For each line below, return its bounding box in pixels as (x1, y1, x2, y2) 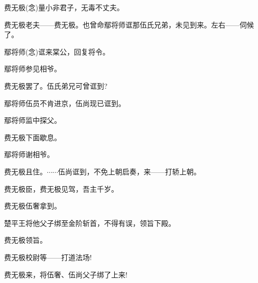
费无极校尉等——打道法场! (4, 251, 92, 262)
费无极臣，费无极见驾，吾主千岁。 (4, 183, 118, 194)
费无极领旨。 (4, 235, 47, 245)
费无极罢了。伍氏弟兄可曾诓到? (4, 80, 108, 91)
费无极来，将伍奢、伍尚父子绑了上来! (4, 269, 127, 279)
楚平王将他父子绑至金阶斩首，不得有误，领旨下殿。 (4, 217, 175, 228)
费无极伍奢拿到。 (4, 200, 61, 211)
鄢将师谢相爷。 (4, 149, 54, 160)
